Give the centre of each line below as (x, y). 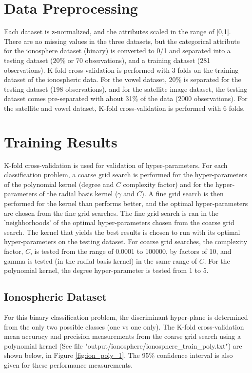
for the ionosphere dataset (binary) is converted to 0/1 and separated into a (117, 51)
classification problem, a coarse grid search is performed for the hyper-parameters (126, 175)
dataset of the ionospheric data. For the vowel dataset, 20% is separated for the (123, 79)
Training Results (61, 141)
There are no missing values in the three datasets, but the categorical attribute (122, 41)
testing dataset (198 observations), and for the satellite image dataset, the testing (126, 89)
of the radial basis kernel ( (78, 194)
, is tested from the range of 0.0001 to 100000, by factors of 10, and (131, 251)
